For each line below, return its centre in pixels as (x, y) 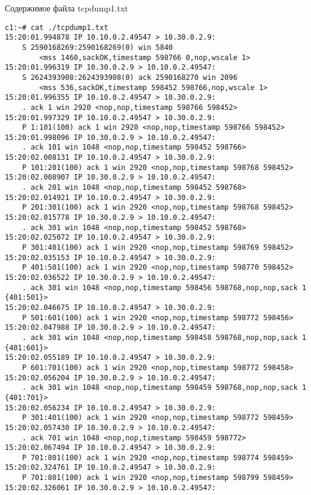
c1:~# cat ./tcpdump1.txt (57, 27)
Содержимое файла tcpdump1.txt (67, 8)
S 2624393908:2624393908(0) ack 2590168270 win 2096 (130, 77)
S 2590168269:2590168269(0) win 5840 (97, 47)
